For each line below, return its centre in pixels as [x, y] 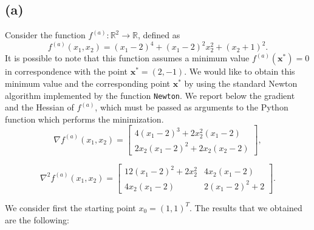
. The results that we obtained [246, 207]
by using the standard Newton [241, 83]
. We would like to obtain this [240, 71]
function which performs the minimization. [84, 119]
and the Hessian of [39, 107]
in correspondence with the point [67, 71]
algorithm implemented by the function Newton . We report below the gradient [150, 95]
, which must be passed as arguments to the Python [192, 107]
